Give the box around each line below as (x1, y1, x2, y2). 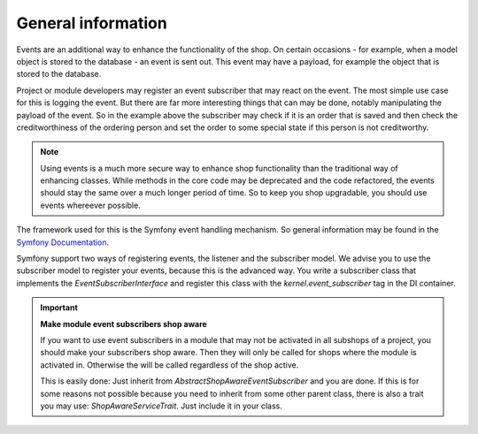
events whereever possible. (40, 200, 141, 210)
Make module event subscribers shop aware (40, 318, 207, 329)
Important (40, 302, 79, 313)
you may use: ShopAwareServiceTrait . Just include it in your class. (40, 400, 282, 411)
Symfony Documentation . (16, 237, 110, 247)
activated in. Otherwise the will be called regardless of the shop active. (40, 359, 299, 370)
